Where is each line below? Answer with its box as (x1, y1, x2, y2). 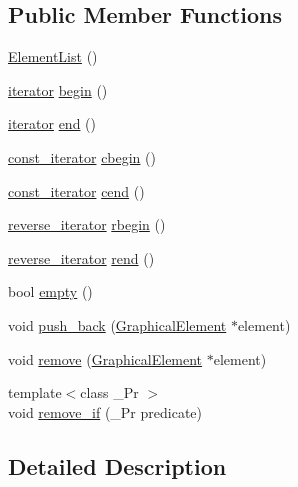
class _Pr (80, 382, 139, 403)
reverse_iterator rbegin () (8, 214, 166, 235)
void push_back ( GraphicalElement (8, 314, 227, 335)
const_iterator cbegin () (8, 146, 156, 167)
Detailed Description (8, 450, 227, 481)
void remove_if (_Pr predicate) (8, 401, 202, 422)
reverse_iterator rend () (8, 247, 155, 268)
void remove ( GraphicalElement (8, 348, 203, 369)
